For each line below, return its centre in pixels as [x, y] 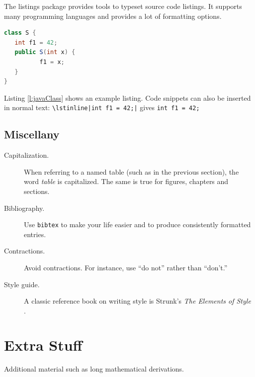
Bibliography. [24, 208]
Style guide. [22, 284]
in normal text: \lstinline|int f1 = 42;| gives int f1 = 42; [102, 107]
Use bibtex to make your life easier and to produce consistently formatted [137, 224]
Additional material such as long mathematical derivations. [94, 368]
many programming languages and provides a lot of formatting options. [113, 16]
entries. [35, 234]
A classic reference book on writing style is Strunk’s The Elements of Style [137, 301]
